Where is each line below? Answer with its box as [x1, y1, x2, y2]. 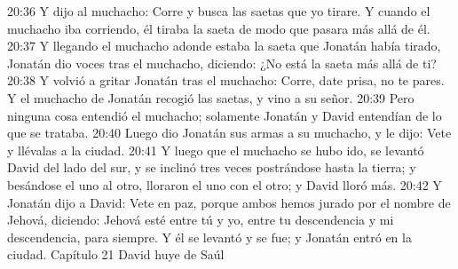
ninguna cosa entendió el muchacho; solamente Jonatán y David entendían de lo [7, 106, 442, 124]
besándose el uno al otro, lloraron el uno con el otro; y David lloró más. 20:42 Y [7, 175, 442, 194]
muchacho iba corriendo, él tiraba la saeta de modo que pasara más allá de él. [7, 19, 430, 37]
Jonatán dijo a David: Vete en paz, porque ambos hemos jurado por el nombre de [7, 193, 451, 211]
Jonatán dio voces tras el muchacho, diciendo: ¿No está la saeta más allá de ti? [7, 53, 437, 72]
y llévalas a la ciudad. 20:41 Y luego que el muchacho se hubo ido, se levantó [7, 140, 424, 159]
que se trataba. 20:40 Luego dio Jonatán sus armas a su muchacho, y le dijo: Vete [7, 123, 452, 142]
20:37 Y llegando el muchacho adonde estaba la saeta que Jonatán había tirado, [7, 36, 441, 55]
